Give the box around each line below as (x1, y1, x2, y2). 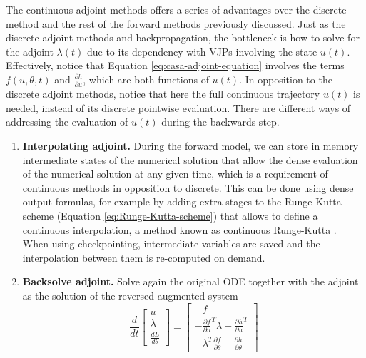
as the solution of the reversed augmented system (22, 288, 238, 302)
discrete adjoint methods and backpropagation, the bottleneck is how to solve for (6, 30, 360, 45)
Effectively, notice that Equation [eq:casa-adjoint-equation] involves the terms (6, 58, 345, 73)
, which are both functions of (83, 71, 209, 86)
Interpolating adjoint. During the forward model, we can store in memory (22, 138, 359, 153)
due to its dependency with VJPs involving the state (86, 44, 317, 58)
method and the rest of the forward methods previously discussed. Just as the (6, 16, 346, 31)
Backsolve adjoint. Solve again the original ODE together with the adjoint (22, 274, 359, 289)
